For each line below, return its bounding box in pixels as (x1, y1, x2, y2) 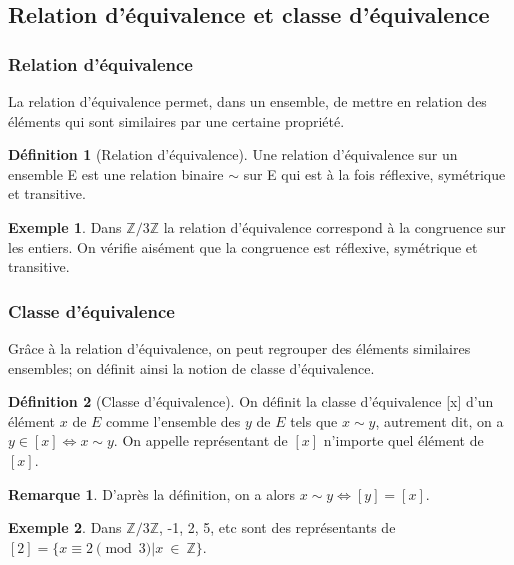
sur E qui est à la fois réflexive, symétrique (243, 163, 506, 184)
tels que (290, 410, 338, 431)
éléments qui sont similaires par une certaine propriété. (8, 110, 345, 131)
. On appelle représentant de (113, 430, 288, 451)
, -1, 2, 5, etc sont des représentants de (158, 517, 396, 538)
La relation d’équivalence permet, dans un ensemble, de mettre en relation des (8, 91, 487, 111)
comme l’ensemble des (106, 410, 241, 431)
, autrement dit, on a (375, 410, 504, 431)
